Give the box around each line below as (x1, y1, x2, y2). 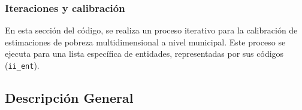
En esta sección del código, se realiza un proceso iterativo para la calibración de (5, 24, 298, 36)
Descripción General (5, 88, 134, 107)
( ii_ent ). (5, 59, 40, 71)
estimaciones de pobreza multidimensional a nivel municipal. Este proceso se (5, 35, 286, 48)
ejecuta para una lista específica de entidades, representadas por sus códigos (5, 47, 284, 60)
